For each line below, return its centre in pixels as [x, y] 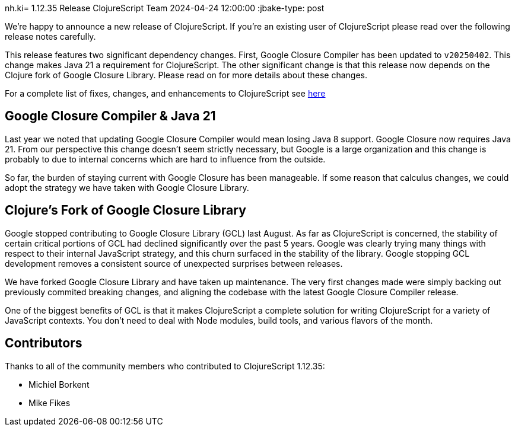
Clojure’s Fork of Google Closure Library [125, 210]
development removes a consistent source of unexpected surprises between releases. [174, 263]
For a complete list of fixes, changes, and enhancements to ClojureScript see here [165, 93]
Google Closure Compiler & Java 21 [110, 116]
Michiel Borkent [59, 384]
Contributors [44, 343]
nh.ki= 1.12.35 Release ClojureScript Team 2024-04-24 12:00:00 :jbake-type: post [165, 8]
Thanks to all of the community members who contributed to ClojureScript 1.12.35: [165, 366]
